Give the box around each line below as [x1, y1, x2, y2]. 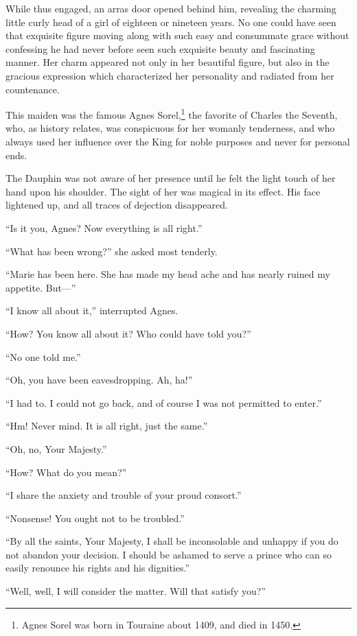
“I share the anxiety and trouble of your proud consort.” [5, 488, 242, 502]
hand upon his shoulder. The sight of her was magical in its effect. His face [5, 184, 321, 198]
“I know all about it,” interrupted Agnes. [5, 303, 178, 318]
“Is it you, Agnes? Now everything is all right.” [5, 220, 203, 235]
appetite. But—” [5, 280, 76, 294]
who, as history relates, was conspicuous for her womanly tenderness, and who [5, 121, 335, 135]
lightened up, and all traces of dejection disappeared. [5, 198, 228, 212]
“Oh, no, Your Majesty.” [5, 441, 107, 456]
